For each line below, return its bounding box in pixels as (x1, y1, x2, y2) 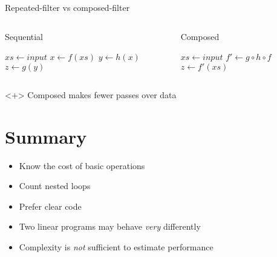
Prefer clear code (19, 199, 82, 212)
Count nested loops (19, 179, 91, 192)
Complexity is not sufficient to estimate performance (19, 240, 213, 253)
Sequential (5, 30, 44, 42)
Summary (5, 124, 87, 149)
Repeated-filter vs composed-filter (5, 1, 130, 13)
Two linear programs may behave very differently (19, 220, 201, 233)
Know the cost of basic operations (19, 159, 145, 172)
